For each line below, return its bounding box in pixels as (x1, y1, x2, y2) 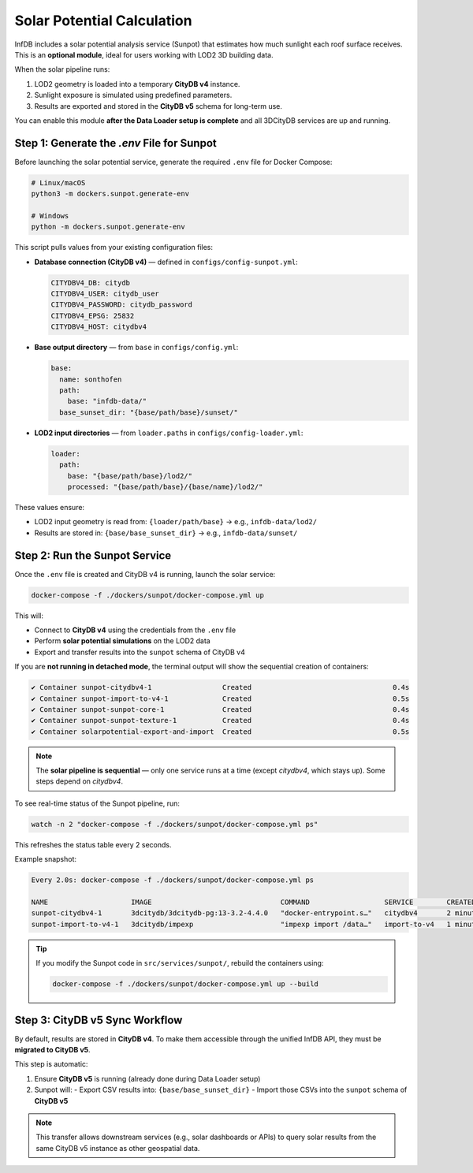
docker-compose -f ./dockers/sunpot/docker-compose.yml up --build (52, 980, 319, 989)
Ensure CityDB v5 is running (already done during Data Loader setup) (34, 1074, 261, 1083)
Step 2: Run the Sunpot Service (14, 549, 172, 562)
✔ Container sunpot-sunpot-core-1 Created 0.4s (31, 705, 410, 713)
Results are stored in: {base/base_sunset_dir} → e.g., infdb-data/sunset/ (34, 528, 298, 538)
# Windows (31, 211, 69, 220)
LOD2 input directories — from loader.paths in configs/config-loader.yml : (34, 428, 304, 438)
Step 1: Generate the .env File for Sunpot (14, 136, 217, 150)
